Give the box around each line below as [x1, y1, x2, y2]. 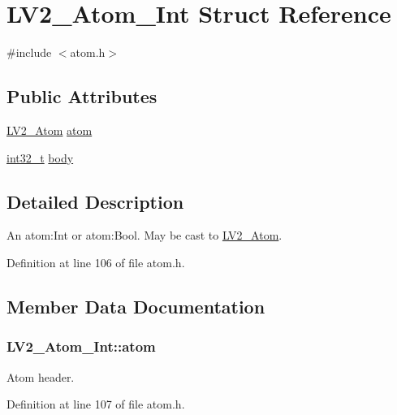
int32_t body [6, 149, 74, 166]
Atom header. [6, 368, 75, 385]
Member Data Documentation [6, 293, 265, 318]
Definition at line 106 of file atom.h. [6, 253, 185, 270]
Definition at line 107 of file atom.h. [6, 396, 185, 413]
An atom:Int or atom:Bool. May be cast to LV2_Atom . [6, 227, 283, 244]
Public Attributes [6, 84, 158, 109]
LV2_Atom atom [6, 121, 93, 138]
